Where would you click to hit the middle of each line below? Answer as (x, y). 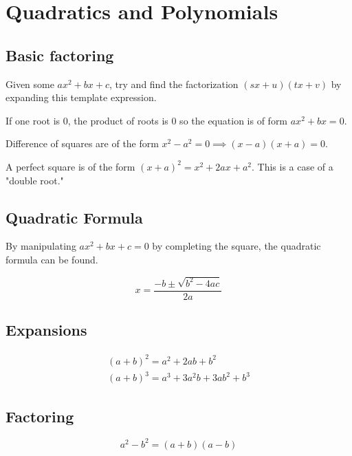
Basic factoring (60, 55)
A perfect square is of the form (70, 166)
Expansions (46, 330)
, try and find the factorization (174, 84)
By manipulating (41, 246)
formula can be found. (52, 259)
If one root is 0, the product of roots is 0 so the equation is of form (147, 120)
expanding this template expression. (81, 97)
